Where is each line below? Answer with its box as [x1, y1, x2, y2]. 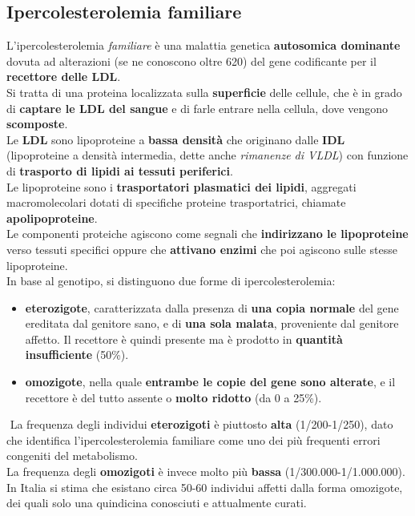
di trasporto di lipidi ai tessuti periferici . [6, 162, 233, 179]
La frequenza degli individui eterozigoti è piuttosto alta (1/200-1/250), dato [10, 416, 393, 433]
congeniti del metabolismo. [6, 447, 138, 464]
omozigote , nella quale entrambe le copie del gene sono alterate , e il [25, 373, 396, 390]
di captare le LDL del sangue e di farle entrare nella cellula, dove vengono [6, 99, 388, 116]
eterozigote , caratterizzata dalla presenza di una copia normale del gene [25, 299, 399, 316]
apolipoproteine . [6, 209, 98, 226]
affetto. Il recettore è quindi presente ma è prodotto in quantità [25, 330, 343, 347]
